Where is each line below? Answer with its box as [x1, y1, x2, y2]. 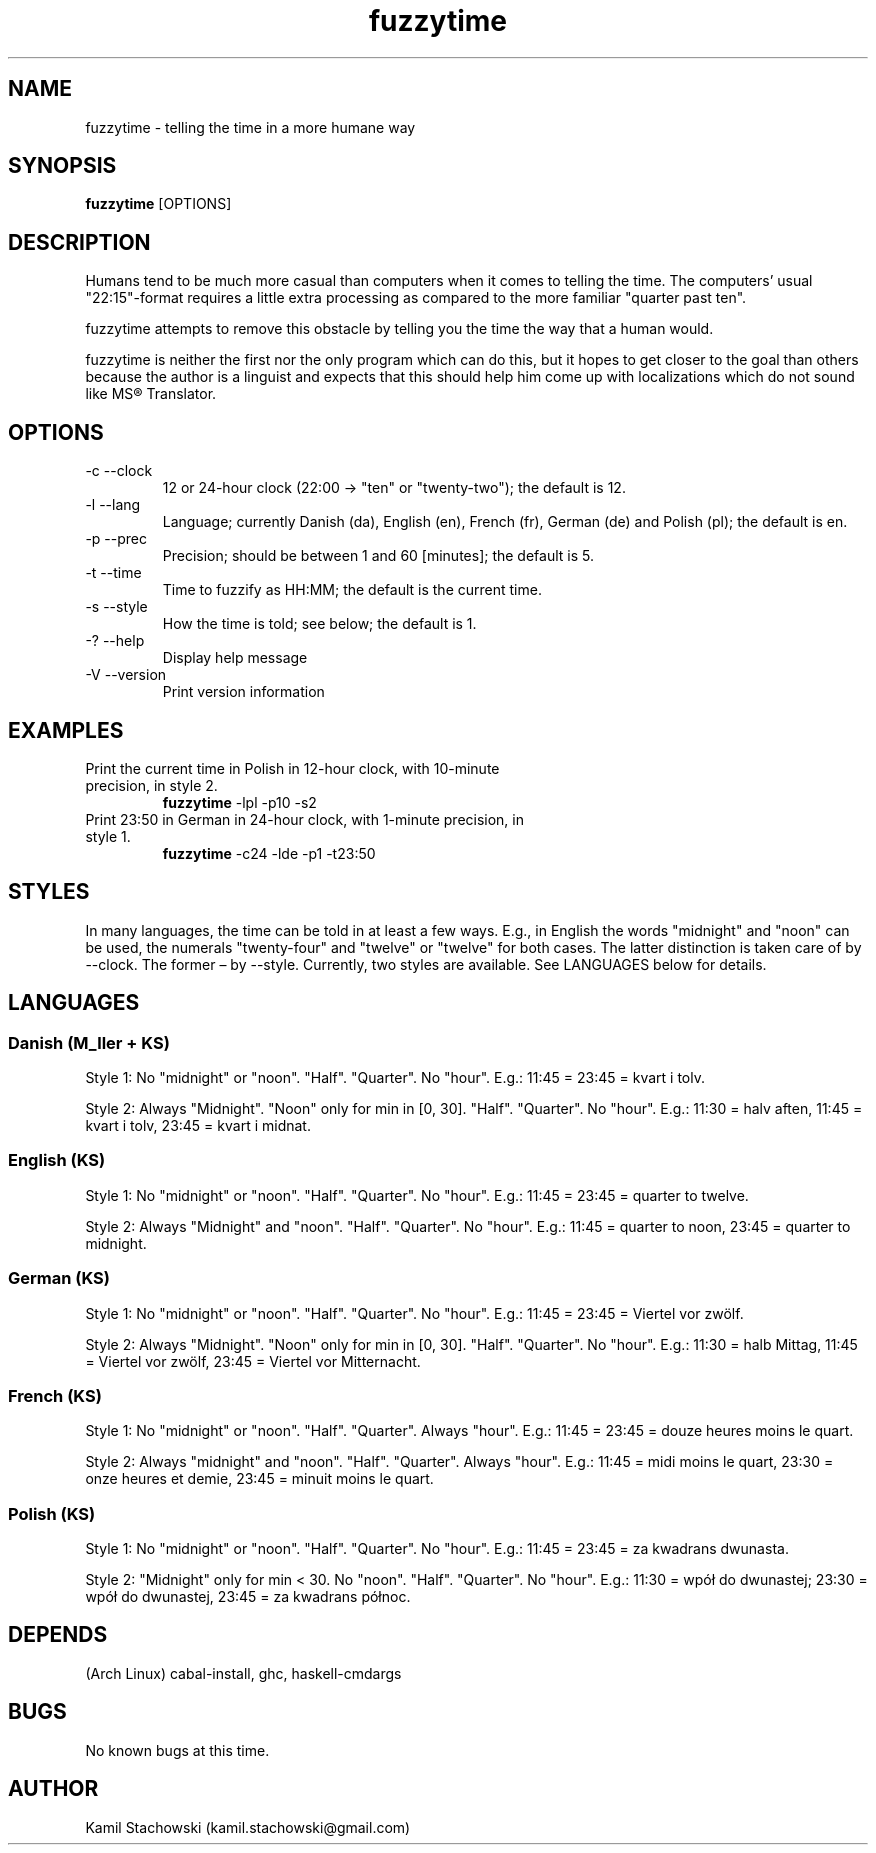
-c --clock [85, 462, 153, 480]
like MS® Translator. [85, 385, 217, 403]
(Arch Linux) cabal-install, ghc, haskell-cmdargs [85, 1664, 402, 1682]
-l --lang [85, 496, 141, 514]
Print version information [162, 683, 325, 701]
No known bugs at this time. [85, 1741, 270, 1759]
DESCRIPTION [8, 229, 151, 255]
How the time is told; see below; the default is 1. [162, 615, 477, 633]
